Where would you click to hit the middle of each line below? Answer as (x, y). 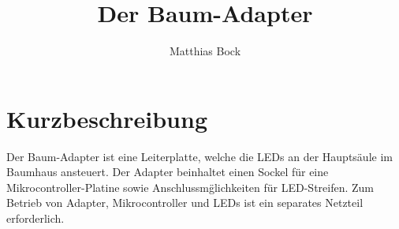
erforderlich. (35, 218)
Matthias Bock (205, 51)
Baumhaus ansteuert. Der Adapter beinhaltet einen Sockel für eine (168, 172)
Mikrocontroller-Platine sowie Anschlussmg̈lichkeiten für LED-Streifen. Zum (190, 187)
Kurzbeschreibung (107, 118)
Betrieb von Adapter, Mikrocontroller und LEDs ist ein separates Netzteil (185, 203)
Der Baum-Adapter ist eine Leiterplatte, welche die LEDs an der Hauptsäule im (199, 156)
